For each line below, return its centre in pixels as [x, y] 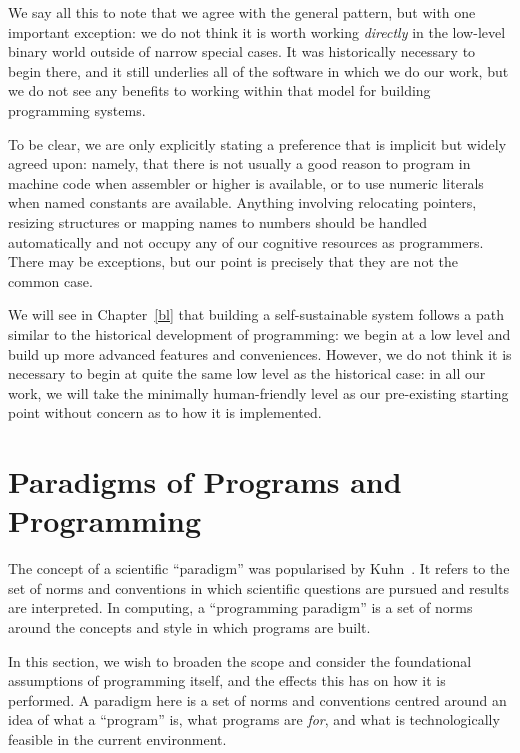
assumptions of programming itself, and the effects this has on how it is [227, 680]
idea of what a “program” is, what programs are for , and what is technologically [254, 719]
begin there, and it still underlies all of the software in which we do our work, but [258, 70]
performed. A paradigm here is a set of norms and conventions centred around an [257, 699]
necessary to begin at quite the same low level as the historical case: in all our [247, 373]
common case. [50, 280]
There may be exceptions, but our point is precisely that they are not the [233, 261]
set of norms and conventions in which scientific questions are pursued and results [258, 587]
